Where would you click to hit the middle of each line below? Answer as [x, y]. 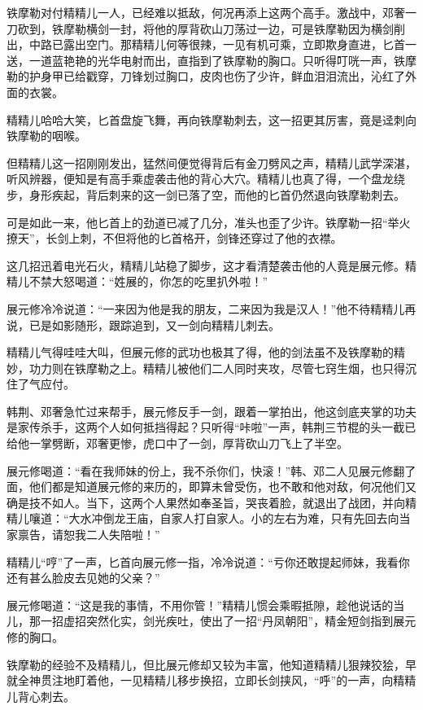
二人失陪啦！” [123, 535]
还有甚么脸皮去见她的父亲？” [83, 578]
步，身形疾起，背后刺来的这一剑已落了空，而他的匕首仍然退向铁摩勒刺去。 [206, 194]
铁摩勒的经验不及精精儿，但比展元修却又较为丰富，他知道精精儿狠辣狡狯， [206, 664]
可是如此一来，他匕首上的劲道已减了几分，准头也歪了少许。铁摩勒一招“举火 [209, 222]
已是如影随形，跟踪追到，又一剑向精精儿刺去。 [154, 324]
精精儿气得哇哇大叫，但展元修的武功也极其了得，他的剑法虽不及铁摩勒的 [200, 352]
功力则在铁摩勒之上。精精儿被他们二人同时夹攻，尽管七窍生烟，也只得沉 [222, 368]
